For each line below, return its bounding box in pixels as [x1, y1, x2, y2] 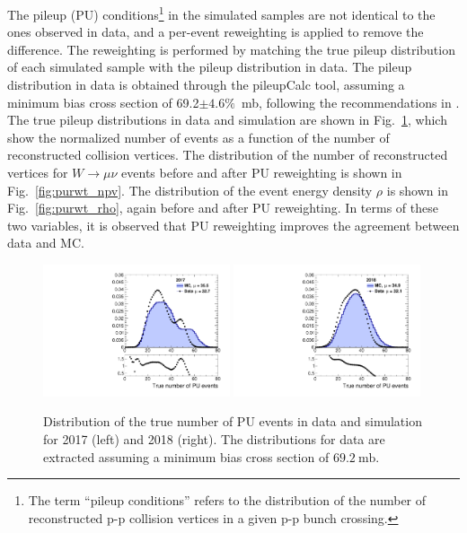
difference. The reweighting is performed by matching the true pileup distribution [7, 39, 455, 58]
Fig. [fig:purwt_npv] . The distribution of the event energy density [7, 180, 373, 199]
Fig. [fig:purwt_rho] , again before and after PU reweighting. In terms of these [7, 198, 438, 217]
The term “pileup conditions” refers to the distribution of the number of [28, 491, 427, 510]
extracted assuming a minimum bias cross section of [43, 447, 330, 466]
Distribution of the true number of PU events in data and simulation [43, 412, 422, 431]
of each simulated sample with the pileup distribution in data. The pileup [7, 57, 412, 76]
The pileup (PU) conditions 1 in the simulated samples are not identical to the [7, 3, 436, 23]
